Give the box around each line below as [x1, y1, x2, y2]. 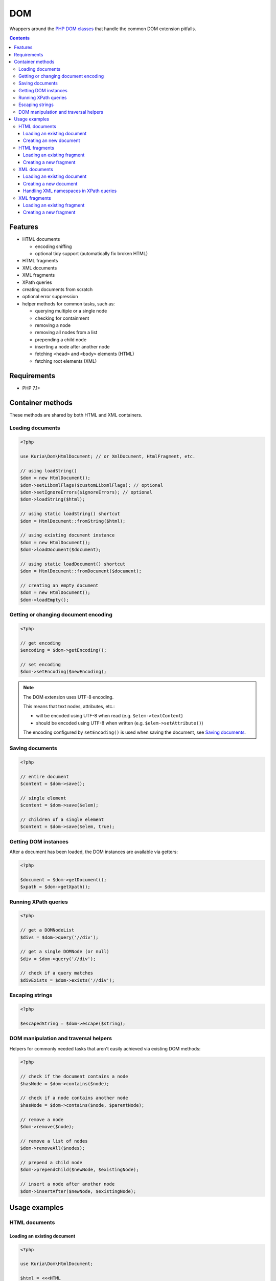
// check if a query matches [20, 970, 94, 976]
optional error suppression [22, 294, 78, 300]
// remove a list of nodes [20, 1138, 88, 1144]
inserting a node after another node [35, 344, 110, 350]
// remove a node [20, 1117, 64, 1122]
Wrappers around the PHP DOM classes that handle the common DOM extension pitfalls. [9, 26, 196, 32]
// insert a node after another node [20, 1181, 115, 1187]
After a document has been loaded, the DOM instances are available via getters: [9, 849, 178, 855]
